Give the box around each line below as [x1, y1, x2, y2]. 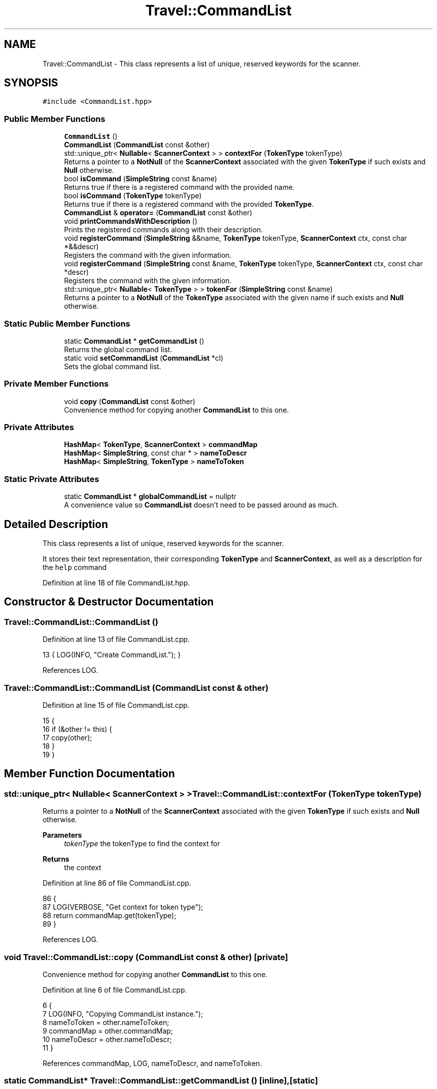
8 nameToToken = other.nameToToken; [42, 1018, 169, 1027]
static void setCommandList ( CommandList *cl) [64, 353, 223, 362]
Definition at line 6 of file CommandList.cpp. [42, 985, 187, 994]
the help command [42, 563, 107, 572]
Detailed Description [4, 518, 108, 531]
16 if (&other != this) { [42, 725, 112, 733]
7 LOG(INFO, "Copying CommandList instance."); [42, 1009, 203, 1018]
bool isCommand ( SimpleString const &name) [64, 174, 218, 183]
